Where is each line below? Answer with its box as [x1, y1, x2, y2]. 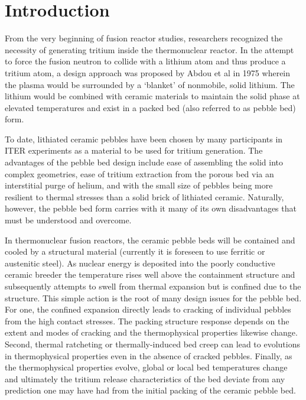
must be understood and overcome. [5, 214, 132, 226]
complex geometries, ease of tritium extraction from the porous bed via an [5, 167, 274, 180]
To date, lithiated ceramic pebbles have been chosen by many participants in [5, 132, 283, 145]
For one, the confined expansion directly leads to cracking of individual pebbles [5, 303, 291, 316]
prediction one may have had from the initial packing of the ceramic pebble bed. [5, 384, 296, 396]
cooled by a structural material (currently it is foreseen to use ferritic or [5, 245, 265, 258]
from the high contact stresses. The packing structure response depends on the [5, 314, 289, 327]
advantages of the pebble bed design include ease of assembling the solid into [5, 156, 284, 168]
